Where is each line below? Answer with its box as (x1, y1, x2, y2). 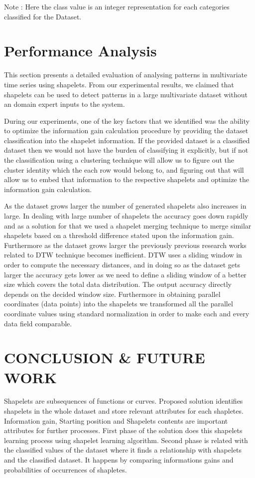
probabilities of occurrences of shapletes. (4, 464, 127, 475)
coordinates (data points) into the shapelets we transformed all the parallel (4, 298, 233, 309)
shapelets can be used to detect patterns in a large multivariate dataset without (4, 89, 248, 99)
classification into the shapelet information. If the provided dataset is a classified (4, 135, 250, 145)
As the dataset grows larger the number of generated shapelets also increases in (4, 201, 247, 211)
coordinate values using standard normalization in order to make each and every (4, 308, 250, 318)
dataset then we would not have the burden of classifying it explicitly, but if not (4, 145, 249, 155)
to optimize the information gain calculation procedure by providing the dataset (4, 125, 249, 136)
